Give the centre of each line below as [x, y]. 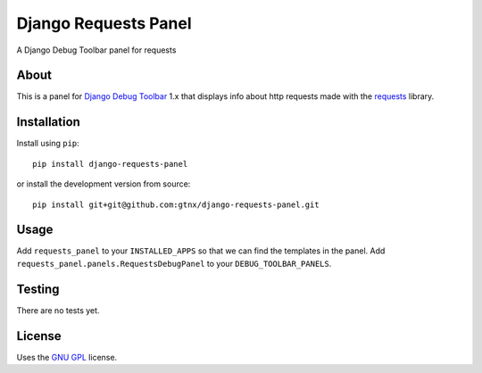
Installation [48, 122]
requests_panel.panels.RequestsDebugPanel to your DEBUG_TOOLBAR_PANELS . [174, 263]
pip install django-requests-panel [110, 164]
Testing [38, 289]
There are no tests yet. [58, 310]
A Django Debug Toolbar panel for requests [96, 50]
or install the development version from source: [104, 184]
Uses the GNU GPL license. [67, 357]
